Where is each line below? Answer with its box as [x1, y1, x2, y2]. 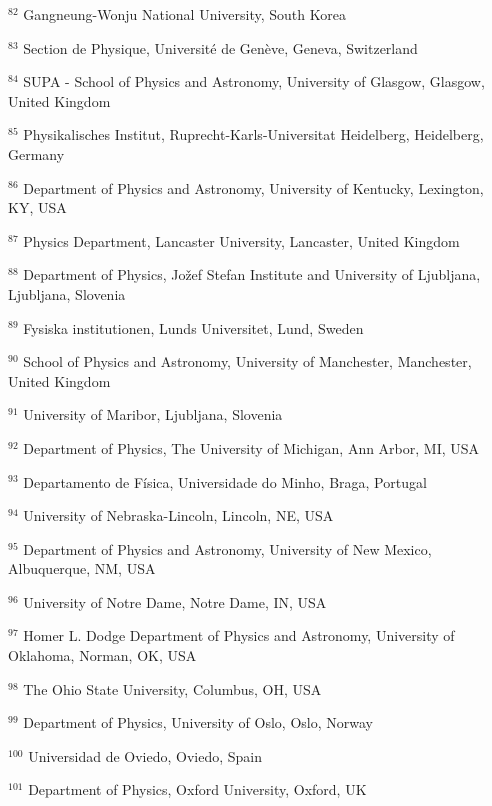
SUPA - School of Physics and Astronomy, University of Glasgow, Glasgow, [23, 71, 485, 92]
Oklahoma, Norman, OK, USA [8, 645, 197, 666]
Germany [8, 143, 65, 164]
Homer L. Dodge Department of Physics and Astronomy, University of [23, 625, 455, 646]
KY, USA [8, 197, 67, 218]
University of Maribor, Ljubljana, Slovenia [23, 404, 283, 425]
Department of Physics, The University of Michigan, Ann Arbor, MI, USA [23, 437, 480, 458]
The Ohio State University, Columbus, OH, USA [23, 678, 322, 699]
